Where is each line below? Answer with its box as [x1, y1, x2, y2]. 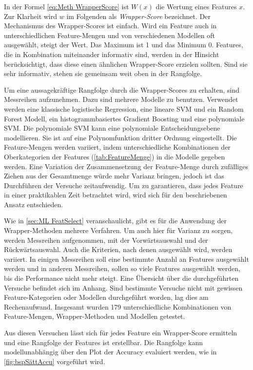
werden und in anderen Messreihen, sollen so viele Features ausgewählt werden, [4, 263, 240, 273]
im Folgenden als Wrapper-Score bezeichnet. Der [66, 11, 211, 21]
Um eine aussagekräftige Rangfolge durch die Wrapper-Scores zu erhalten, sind [4, 84, 239, 95]
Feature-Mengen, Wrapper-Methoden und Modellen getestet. [4, 311, 185, 321]
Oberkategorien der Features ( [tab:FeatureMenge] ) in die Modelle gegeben [4, 151, 225, 161]
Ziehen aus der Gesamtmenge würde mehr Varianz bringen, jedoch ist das [4, 171, 224, 181]
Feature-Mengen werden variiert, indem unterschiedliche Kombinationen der [4, 142, 231, 152]
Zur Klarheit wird [4, 11, 58, 21]
